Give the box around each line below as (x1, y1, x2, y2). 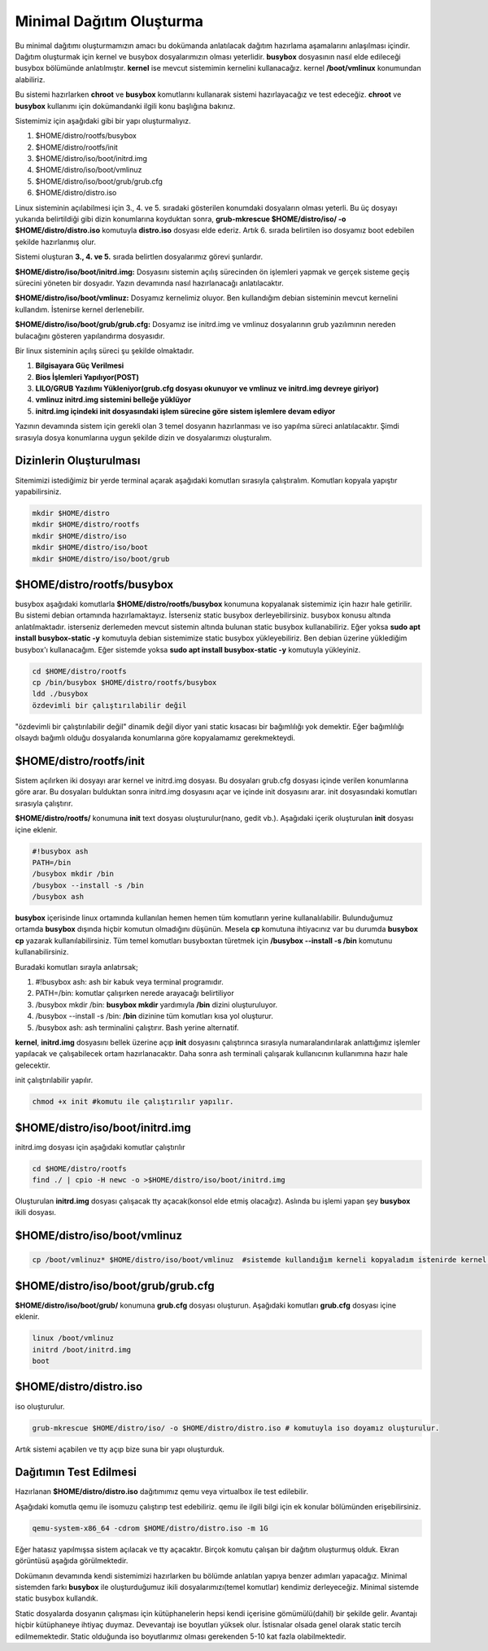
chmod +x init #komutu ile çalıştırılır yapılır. (32, 1097, 234, 1107)
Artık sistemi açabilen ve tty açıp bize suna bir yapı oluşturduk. (15, 1444, 225, 1454)
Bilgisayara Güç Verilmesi (35, 360, 124, 370)
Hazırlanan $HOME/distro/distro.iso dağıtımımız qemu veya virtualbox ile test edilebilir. (15, 1487, 309, 1496)
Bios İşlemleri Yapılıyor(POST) (35, 372, 140, 382)
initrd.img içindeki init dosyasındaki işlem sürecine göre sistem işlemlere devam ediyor (35, 406, 336, 416)
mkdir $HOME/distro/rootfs (32, 520, 140, 529)
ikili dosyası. (15, 1208, 57, 1217)
